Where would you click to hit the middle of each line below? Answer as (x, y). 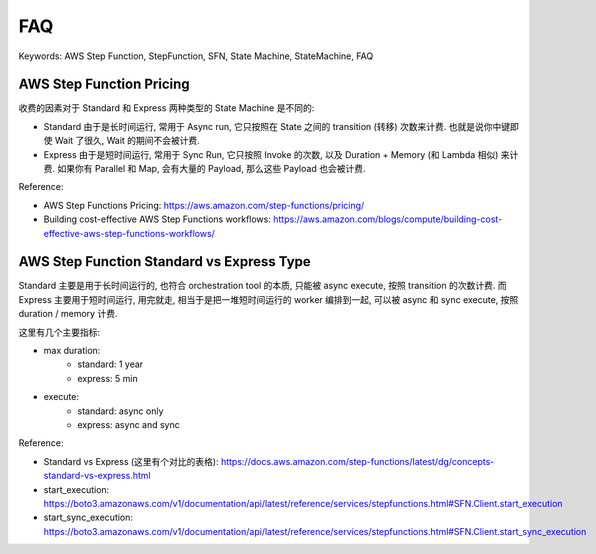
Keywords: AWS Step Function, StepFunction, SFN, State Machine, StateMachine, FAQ (196, 56)
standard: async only (120, 411)
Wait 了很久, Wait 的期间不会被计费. (127, 141)
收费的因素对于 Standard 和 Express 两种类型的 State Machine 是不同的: (166, 108)
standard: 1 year (110, 364)
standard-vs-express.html (97, 476)
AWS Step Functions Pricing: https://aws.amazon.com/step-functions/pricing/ (204, 205)
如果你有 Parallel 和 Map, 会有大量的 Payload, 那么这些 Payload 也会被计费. (211, 169)
